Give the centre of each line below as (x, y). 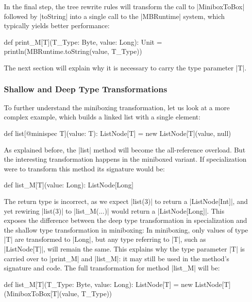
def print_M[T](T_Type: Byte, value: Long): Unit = (83, 42)
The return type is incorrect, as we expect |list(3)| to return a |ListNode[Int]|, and (126, 201)
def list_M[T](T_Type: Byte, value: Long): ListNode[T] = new (98, 284)
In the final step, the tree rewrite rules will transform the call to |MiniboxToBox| (124, 6)
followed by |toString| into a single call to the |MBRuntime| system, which (114, 16)
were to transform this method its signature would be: (84, 168)
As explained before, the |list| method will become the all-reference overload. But (125, 149)
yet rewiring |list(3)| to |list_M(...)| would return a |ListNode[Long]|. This (114, 210)
